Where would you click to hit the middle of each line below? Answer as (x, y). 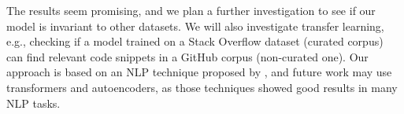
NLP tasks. (33, 103)
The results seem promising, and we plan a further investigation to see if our (191, 10)
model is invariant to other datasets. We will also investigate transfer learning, (195, 26)
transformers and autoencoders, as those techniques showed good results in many (202, 87)
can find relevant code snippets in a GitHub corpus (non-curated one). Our (187, 56)
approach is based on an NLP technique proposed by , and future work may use (199, 72)
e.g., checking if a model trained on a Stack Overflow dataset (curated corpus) (195, 41)
